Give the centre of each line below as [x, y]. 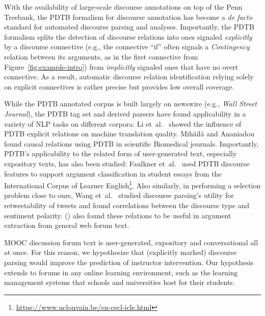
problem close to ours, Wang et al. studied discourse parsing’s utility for [119, 195]
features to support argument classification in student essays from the [113, 173]
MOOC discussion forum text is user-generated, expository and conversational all [131, 242]
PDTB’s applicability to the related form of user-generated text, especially [121, 153]
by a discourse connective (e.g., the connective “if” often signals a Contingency [127, 47]
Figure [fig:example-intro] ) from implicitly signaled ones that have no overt [121, 66]
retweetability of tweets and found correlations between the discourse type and [127, 205]
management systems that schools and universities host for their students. [120, 282]
